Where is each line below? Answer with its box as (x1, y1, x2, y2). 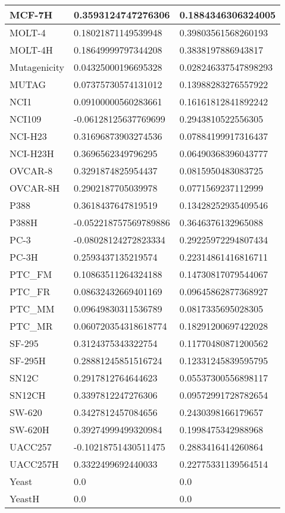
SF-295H (10, 354, 46, 367)
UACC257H (10, 457, 59, 471)
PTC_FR (10, 284, 51, 298)
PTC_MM (10, 302, 55, 315)
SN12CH (10, 388, 46, 402)
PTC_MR (10, 319, 53, 333)
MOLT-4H (10, 43, 53, 57)
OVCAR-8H (10, 181, 60, 195)
